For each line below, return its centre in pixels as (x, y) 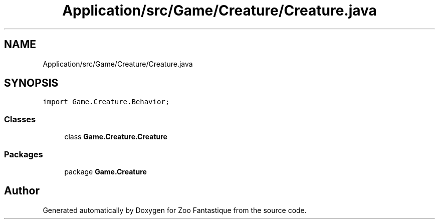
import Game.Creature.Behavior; (106, 102)
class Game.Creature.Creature (116, 137)
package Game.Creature (105, 171)
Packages (24, 154)
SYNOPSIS (31, 83)
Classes (20, 119)
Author (22, 191)
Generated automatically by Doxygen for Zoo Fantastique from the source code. (175, 210)
